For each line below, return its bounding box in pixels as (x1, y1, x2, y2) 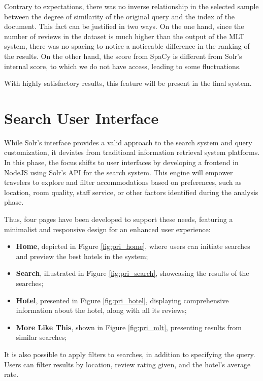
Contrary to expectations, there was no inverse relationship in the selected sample (4, 1, 259, 11)
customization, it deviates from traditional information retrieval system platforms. (4, 147, 260, 157)
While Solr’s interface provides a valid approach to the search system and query (4, 137, 252, 147)
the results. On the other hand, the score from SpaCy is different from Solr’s (4, 50, 242, 61)
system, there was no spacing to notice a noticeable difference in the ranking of (4, 41, 250, 51)
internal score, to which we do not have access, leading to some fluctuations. (4, 60, 241, 71)
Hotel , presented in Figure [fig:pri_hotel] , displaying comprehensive (16, 295, 229, 305)
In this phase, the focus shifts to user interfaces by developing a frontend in (4, 157, 239, 168)
